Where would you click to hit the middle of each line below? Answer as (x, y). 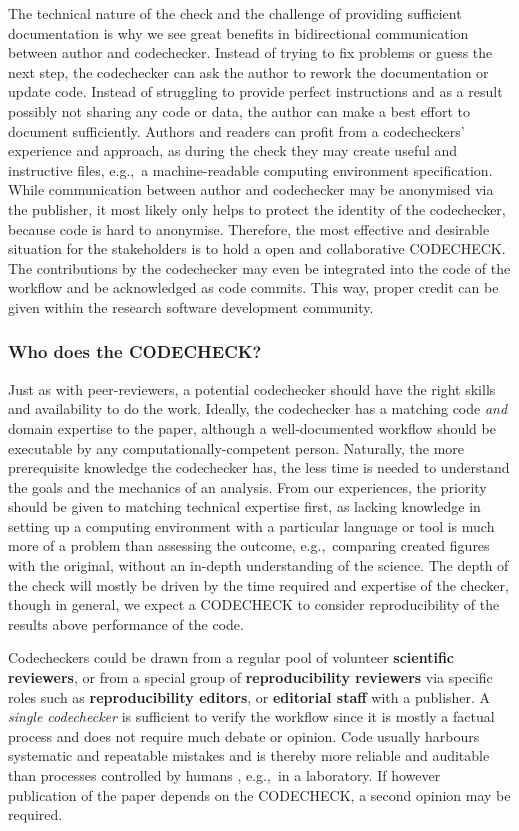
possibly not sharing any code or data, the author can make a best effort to (239, 110)
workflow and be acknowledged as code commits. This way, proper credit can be (253, 287)
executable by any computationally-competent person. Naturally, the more (236, 447)
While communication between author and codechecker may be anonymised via (251, 189)
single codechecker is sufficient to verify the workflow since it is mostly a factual (251, 716)
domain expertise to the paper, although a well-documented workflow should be (252, 427)
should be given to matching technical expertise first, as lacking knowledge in (244, 506)
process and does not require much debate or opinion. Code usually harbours (244, 735)
